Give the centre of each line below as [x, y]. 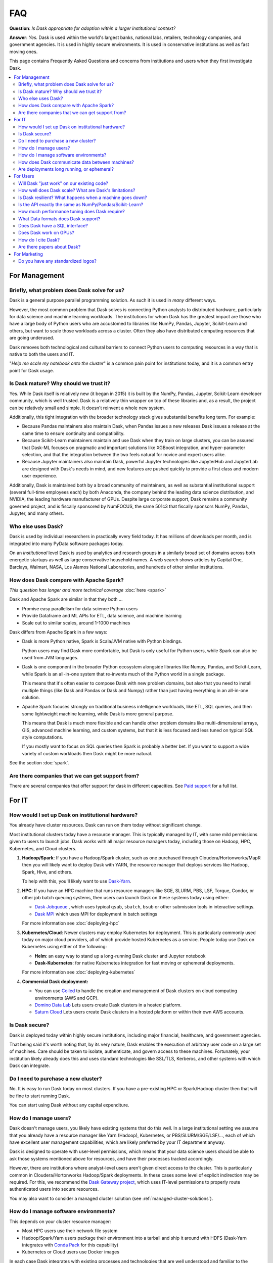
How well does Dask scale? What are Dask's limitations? [77, 190]
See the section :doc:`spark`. [39, 763]
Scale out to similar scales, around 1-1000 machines [76, 623]
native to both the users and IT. [42, 354]
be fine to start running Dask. [40, 1096]
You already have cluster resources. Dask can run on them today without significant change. [106, 825]
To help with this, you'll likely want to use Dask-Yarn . [77, 881]
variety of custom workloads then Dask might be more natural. [87, 753]
